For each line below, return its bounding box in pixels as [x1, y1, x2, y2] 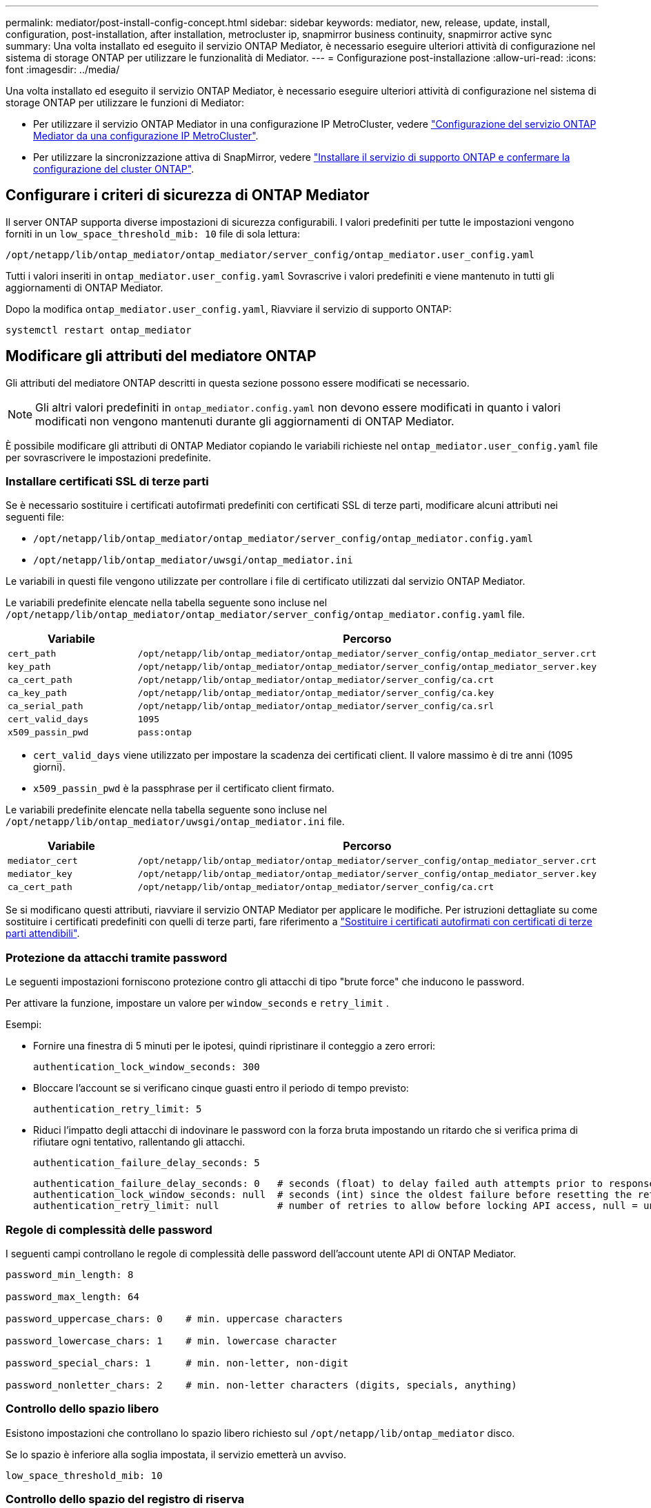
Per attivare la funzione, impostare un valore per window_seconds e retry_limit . [6, 997, 389, 1009]
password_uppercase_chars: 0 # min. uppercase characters [6, 1313, 343, 1324]
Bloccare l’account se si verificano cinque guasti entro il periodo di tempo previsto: [33, 1082, 409, 1094]
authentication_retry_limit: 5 [33, 1103, 202, 1115]
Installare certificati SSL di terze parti [6, 474, 209, 489]
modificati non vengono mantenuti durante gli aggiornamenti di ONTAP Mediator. [35, 414, 454, 428]
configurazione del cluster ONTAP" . [33, 163, 194, 175]
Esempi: [6, 1018, 42, 1031]
